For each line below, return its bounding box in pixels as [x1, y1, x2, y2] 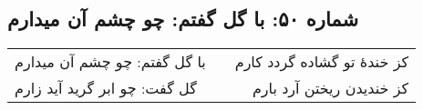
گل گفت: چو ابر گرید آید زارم [15, 77, 197, 99]
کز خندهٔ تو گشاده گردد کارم [234, 51, 409, 73]
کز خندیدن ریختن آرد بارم [252, 77, 409, 99]
